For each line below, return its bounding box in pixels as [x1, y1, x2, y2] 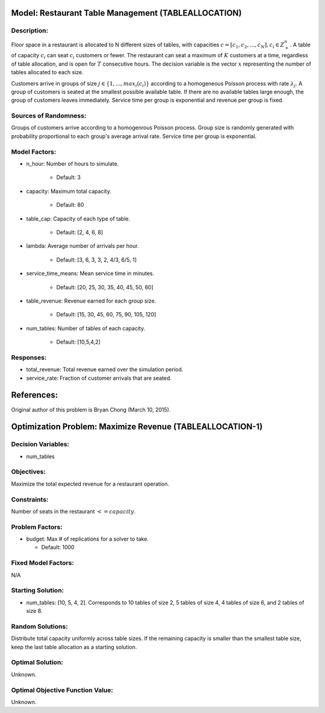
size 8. [26, 608, 43, 615]
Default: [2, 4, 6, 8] [56, 228, 104, 236]
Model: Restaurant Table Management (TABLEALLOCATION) [11, 8, 242, 18]
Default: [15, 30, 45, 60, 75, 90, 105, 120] [56, 311, 156, 318]
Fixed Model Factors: [11, 559, 75, 567]
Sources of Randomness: [11, 112, 87, 120]
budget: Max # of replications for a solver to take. [26, 535, 149, 542]
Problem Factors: [11, 523, 63, 531]
